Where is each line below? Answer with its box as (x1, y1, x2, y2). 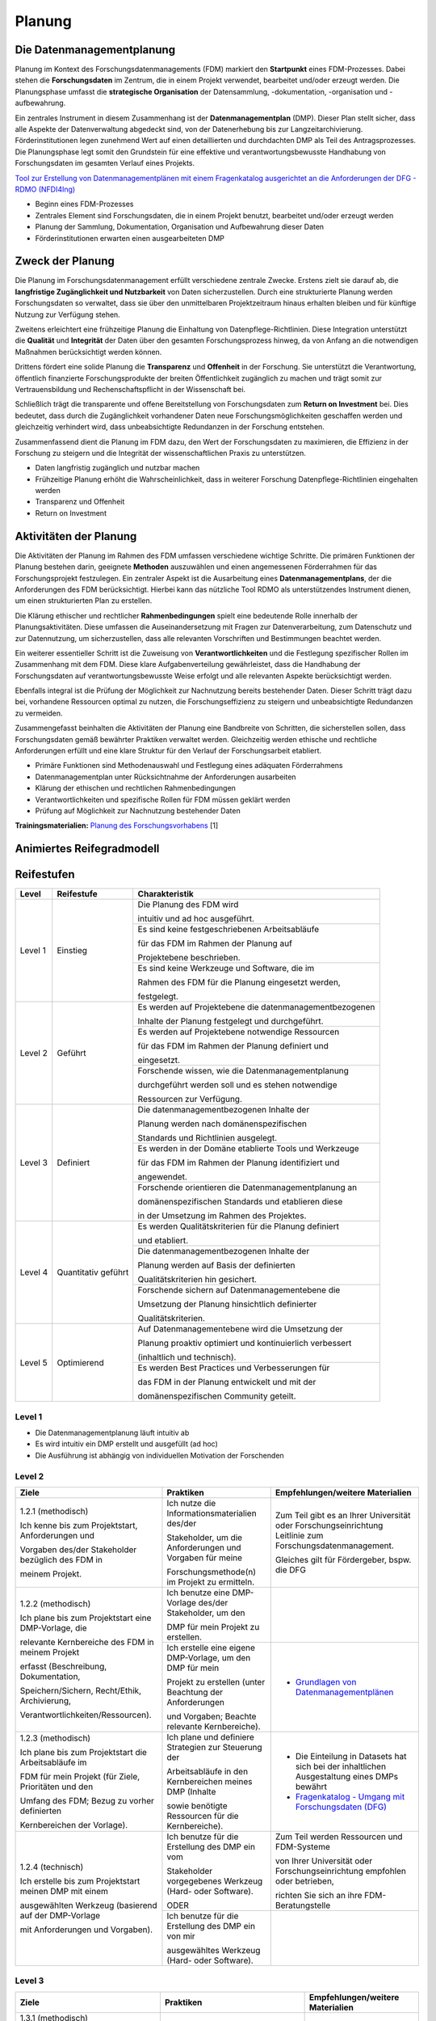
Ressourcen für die (166, 1810, 239, 1821)
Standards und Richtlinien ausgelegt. (137, 1133, 278, 1144)
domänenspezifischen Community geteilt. (137, 1390, 296, 1402)
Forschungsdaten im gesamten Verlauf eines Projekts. (15, 158, 195, 168)
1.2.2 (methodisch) (19, 1598, 91, 1610)
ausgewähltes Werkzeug (166, 1944, 261, 1956)
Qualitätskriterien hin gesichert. (137, 1274, 258, 1285)
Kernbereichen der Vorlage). (19, 1819, 128, 1830)
